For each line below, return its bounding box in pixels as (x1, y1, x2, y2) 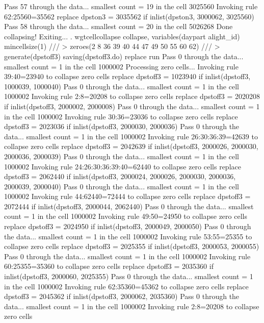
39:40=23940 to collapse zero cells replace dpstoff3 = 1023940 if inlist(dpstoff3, (4, 71, 251, 82)
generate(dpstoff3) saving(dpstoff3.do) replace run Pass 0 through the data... (4, 51, 244, 61)
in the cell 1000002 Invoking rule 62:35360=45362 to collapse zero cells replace (4, 281, 249, 291)
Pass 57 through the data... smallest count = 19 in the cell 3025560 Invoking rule (4, 1, 258, 11)
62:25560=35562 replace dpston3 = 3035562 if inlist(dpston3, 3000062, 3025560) (4, 11, 254, 21)
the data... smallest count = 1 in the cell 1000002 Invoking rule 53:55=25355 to (4, 231, 252, 241)
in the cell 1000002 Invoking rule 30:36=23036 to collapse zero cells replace (4, 111, 238, 121)
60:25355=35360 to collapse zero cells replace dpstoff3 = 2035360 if (4, 261, 214, 271)
